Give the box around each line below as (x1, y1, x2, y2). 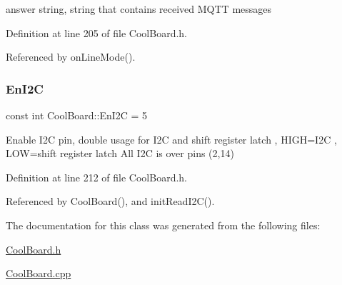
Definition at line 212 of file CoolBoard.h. (6, 169, 188, 184)
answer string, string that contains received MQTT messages (6, 1, 272, 16)
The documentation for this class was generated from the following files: (6, 217, 321, 232)
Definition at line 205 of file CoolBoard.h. (6, 25, 188, 40)
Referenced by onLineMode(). (6, 49, 136, 64)
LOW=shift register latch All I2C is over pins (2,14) (6, 146, 234, 161)
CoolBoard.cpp (6, 266, 71, 281)
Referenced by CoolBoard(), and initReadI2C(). (6, 194, 215, 209)
